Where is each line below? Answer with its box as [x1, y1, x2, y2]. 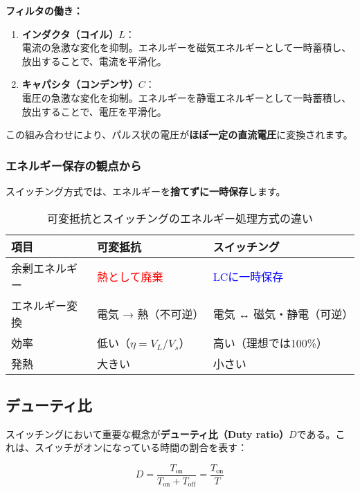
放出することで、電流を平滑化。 [21, 53, 167, 68]
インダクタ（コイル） [21, 26, 119, 41]
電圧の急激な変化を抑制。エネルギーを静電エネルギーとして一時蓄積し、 [21, 90, 352, 104]
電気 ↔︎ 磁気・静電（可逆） [213, 305, 354, 322]
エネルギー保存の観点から [6, 156, 142, 174]
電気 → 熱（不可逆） [96, 305, 204, 322]
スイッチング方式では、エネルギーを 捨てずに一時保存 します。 [6, 183, 286, 198]
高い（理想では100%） [213, 334, 328, 351]
